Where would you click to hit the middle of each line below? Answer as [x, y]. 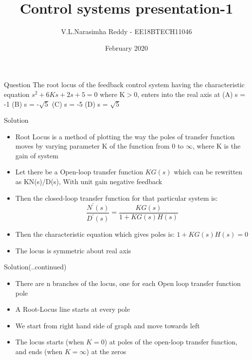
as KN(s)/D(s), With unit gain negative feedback [89, 181]
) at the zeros [106, 351]
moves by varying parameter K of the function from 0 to [99, 146]
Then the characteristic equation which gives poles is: [95, 234]
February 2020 [126, 47]
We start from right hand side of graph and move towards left [108, 325]
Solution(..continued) [35, 267]
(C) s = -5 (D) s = [80, 104]
